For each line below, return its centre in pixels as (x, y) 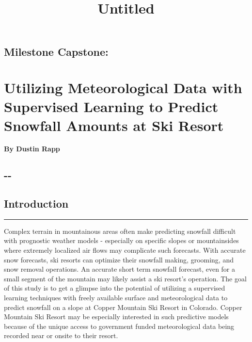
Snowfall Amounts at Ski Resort (114, 125)
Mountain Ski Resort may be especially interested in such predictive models (116, 317)
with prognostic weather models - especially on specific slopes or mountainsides (121, 240)
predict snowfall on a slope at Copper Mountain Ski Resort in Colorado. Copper (123, 307)
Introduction (36, 204)
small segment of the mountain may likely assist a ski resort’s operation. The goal (125, 278)
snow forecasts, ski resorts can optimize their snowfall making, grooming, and (119, 259)
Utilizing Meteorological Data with (123, 87)
